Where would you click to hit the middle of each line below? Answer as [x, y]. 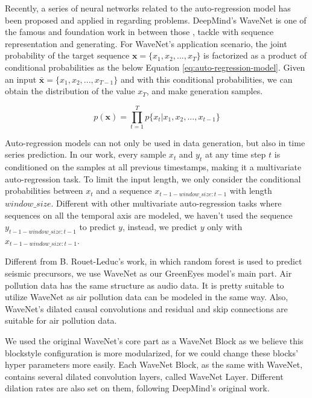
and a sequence [124, 191]
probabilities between [44, 191]
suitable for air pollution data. [61, 320]
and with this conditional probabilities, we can [206, 79]
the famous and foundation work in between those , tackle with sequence [139, 32]
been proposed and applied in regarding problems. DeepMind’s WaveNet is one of [156, 20]
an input [21, 79]
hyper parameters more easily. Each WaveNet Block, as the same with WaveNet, [154, 364]
